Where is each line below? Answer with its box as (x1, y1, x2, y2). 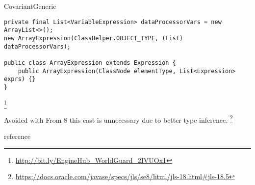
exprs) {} (4, 76, 36, 83)
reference (4, 131, 31, 141)
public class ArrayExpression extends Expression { (4, 59, 176, 66)
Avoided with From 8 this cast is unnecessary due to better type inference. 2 (4, 113, 233, 125)
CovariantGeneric (4, 1, 56, 11)
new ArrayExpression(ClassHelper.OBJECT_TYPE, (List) (4, 34, 183, 42)
